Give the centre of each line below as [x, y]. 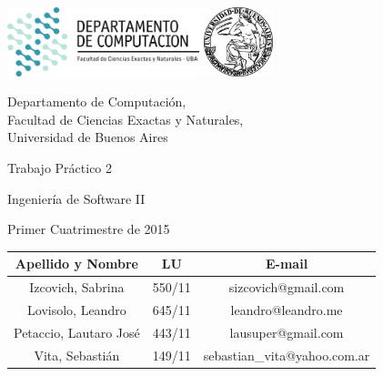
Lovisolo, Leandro [77, 309]
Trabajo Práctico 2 [60, 167]
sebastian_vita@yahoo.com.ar [287, 355]
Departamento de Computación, [97, 102]
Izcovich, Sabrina [77, 287]
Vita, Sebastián [77, 355]
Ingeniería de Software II [76, 198]
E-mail [287, 264]
